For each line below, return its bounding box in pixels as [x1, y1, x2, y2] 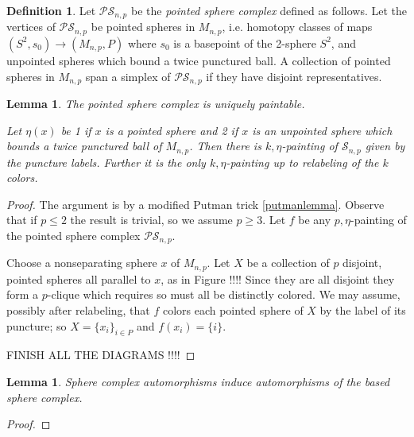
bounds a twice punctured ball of [6, 137, 162, 154]
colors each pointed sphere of [162, 302, 304, 319]
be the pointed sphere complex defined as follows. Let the [130, 2, 408, 18]
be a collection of [246, 254, 330, 271]
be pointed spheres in [91, 18, 195, 35]
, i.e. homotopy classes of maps [222, 18, 373, 35]
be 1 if [60, 122, 91, 138]
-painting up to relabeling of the [226, 153, 379, 170]
